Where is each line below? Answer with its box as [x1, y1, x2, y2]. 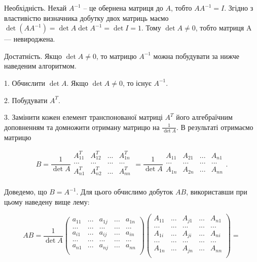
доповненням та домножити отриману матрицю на [4, 121, 160, 132]
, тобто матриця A [195, 22, 252, 33]
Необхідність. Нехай [4, 3, 67, 13]
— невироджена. [4, 34, 55, 44]
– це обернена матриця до [83, 3, 163, 13]
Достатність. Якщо [4, 50, 62, 61]
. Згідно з [224, 3, 253, 13]
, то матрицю [96, 50, 137, 61]
